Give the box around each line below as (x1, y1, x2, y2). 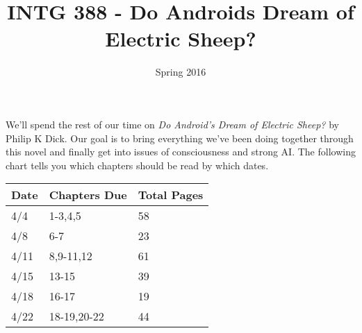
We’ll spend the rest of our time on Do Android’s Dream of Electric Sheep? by (6, 117, 339, 131)
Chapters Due (49, 187, 127, 203)
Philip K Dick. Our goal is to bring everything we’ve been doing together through (6, 130, 354, 145)
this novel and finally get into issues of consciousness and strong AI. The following (6, 144, 356, 159)
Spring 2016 (155, 65, 206, 79)
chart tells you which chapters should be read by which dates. (6, 157, 269, 172)
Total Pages (138, 187, 204, 203)
